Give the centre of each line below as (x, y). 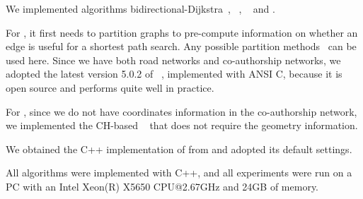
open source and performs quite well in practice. (110, 87)
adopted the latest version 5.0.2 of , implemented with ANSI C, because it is (174, 74)
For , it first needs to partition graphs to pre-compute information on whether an (182, 32)
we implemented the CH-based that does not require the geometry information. (182, 125)
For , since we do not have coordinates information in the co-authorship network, (181, 111)
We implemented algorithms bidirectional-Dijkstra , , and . (140, 8)
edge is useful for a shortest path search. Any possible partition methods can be (181, 46)
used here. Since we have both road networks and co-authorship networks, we (173, 60)
